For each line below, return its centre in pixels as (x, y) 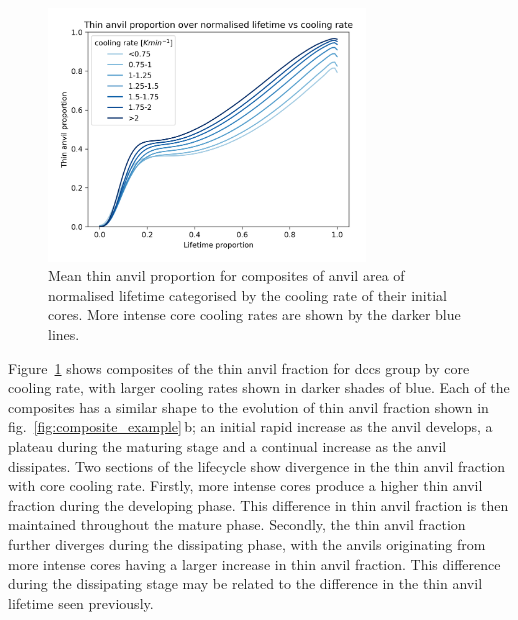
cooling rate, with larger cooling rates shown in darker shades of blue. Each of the (259, 387)
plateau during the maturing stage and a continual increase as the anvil (227, 446)
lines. (64, 334)
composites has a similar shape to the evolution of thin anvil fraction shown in (248, 406)
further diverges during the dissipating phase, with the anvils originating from (247, 544)
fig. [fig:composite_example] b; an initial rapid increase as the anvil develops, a (250, 426)
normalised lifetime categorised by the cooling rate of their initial (247, 294)
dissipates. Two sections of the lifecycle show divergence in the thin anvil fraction (257, 465)
